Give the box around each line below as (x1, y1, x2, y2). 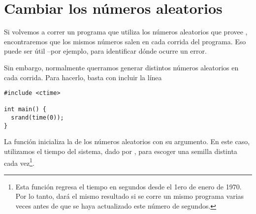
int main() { (4, 106, 46, 113)
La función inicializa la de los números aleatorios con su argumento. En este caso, (4, 136, 250, 147)
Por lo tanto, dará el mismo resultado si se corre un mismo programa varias (15, 191, 244, 201)
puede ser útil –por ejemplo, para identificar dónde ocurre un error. (4, 46, 207, 56)
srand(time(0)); (11, 114, 64, 122)
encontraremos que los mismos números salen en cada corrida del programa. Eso (4, 36, 246, 46)
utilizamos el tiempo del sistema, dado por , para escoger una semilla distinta (4, 146, 237, 156)
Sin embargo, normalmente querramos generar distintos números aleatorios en (4, 62, 239, 72)
